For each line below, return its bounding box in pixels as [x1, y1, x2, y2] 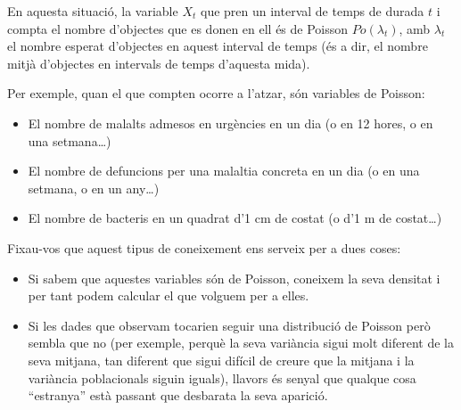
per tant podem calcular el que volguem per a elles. [28, 286, 309, 305]
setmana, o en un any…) [28, 178, 160, 197]
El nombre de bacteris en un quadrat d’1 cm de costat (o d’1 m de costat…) [28, 209, 442, 227]
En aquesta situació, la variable [7, 2, 178, 20]
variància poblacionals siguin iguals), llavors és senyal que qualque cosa [28, 368, 416, 387]
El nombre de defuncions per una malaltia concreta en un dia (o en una [28, 161, 420, 180]
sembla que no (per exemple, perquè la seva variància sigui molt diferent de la [28, 333, 454, 352]
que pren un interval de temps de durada [200, 2, 424, 20]
